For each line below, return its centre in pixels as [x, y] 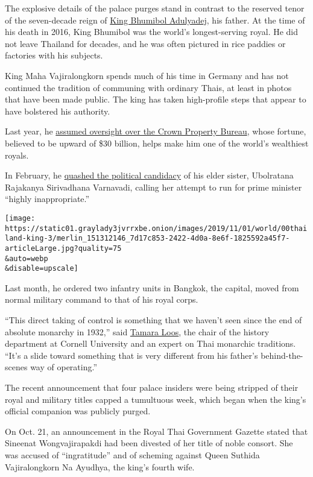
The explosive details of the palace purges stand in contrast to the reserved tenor [155, 8]
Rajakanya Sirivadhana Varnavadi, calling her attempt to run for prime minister [153, 187]
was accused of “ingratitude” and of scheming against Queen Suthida [132, 454]
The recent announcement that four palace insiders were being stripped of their [152, 387]
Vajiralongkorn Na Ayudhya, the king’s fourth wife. [100, 466]
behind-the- [282, 355]
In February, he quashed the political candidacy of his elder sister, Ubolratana [149, 175]
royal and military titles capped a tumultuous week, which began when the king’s [156, 399]
